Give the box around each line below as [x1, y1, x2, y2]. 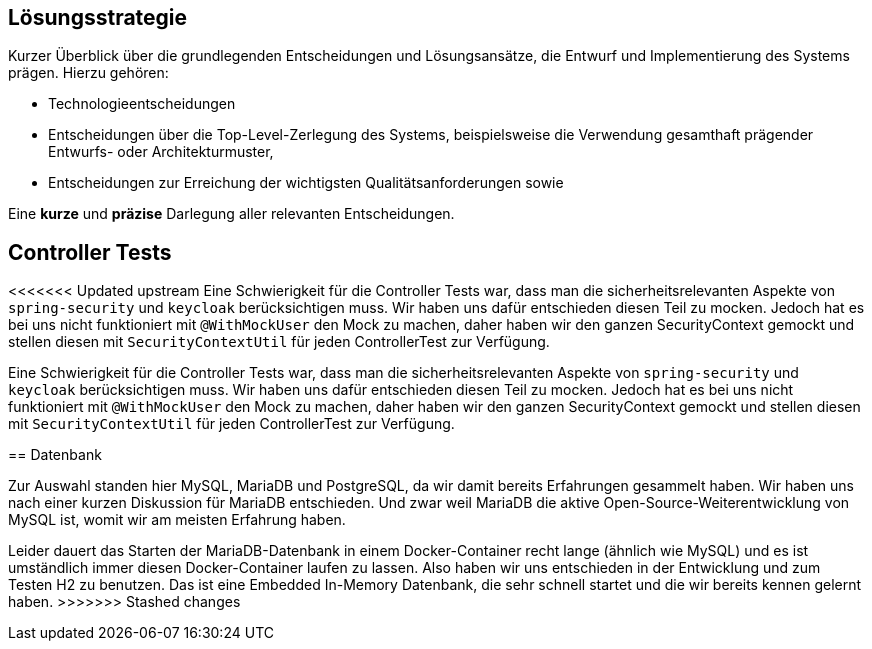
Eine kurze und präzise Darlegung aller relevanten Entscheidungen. [8, 205, 455, 223]
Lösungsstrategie [8, 5, 188, 30]
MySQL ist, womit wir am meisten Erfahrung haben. [8, 511, 346, 529]
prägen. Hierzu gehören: [8, 64, 169, 82]
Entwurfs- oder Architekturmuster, [48, 143, 274, 161]
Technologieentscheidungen [48, 95, 236, 113]
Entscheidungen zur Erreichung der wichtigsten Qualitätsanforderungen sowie [48, 174, 564, 192]
